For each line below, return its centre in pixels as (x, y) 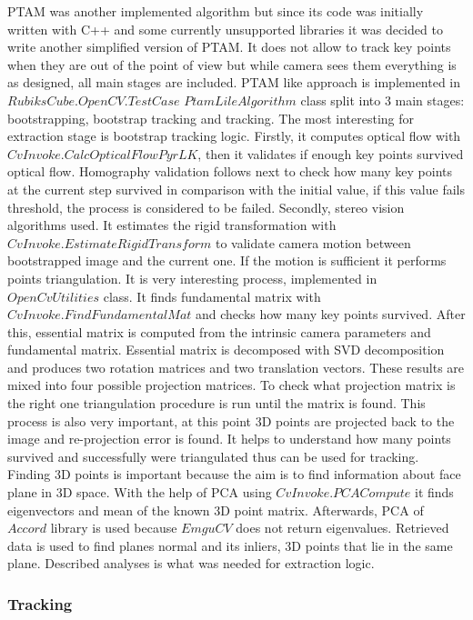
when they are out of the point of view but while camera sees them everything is (232, 64)
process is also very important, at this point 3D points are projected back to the (231, 420)
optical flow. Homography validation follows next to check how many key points (230, 171)
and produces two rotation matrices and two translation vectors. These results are (236, 367)
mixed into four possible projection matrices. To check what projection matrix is (231, 385)
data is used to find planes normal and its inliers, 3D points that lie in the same (230, 545)
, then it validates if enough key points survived (331, 153)
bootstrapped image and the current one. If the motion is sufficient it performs (227, 260)
